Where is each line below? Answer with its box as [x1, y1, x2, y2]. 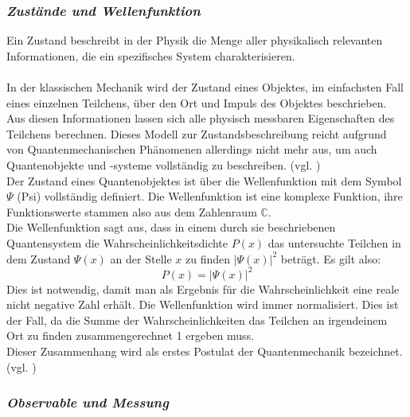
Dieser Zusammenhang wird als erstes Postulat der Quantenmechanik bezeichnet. [6, 343, 403, 359]
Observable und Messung [6, 392, 169, 412]
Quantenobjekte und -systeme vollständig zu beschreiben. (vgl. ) [6, 156, 321, 173]
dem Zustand [6, 250, 71, 267]
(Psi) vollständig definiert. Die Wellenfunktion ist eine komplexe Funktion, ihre [17, 188, 403, 205]
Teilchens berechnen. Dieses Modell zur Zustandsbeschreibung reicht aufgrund [6, 125, 387, 142]
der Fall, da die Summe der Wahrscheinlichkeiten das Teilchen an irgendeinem [6, 311, 388, 328]
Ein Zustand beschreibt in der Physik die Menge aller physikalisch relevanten [6, 32, 383, 49]
